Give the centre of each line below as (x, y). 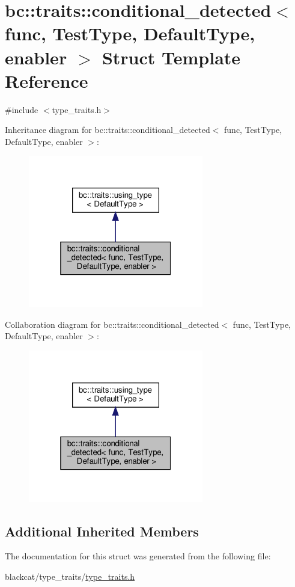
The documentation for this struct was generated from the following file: (138, 556)
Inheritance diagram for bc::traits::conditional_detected (108, 130)
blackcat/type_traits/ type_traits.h (70, 576)
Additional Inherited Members (102, 531)
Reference (47, 80)
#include (22, 109)
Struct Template (171, 57)
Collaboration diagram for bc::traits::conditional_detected (112, 324)
